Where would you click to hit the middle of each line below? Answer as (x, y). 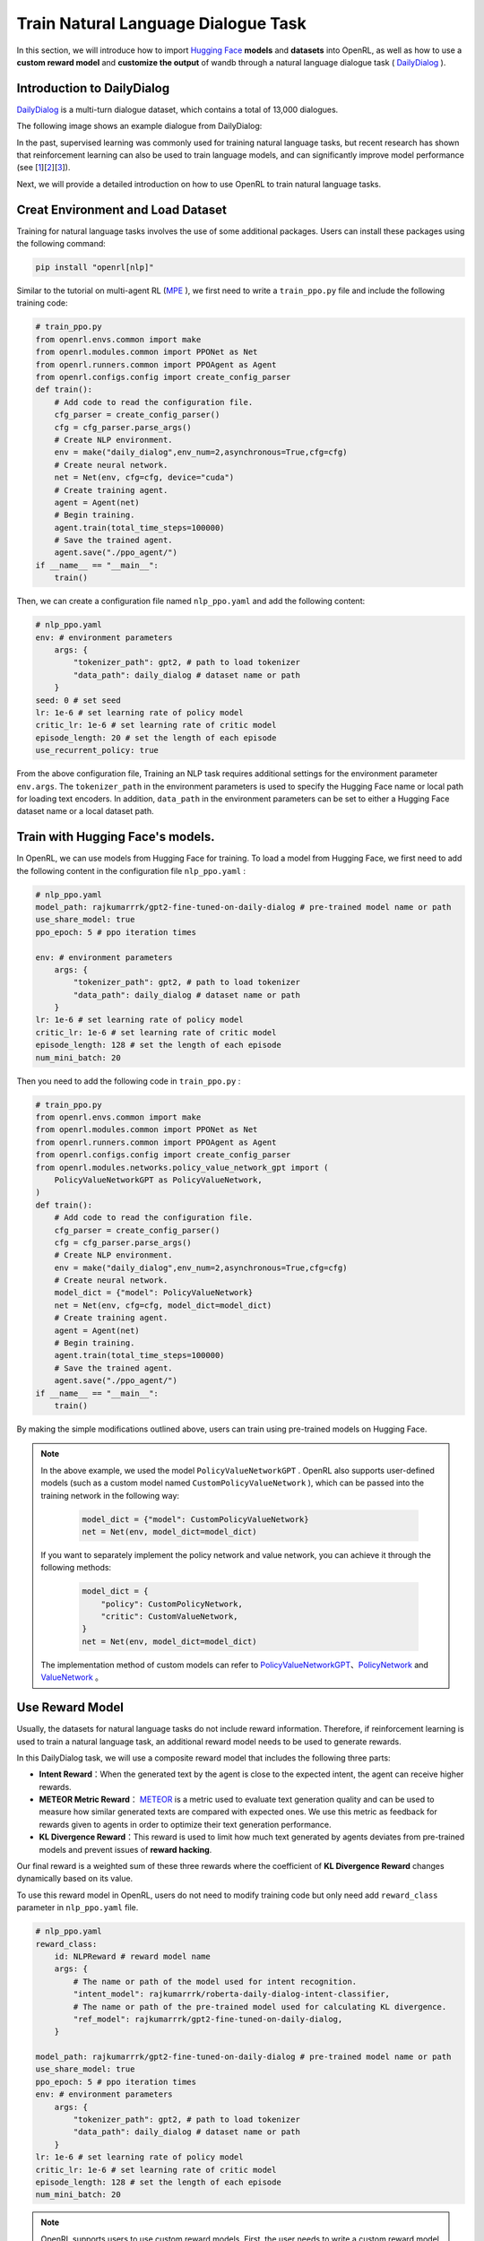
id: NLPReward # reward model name (132, 1956)
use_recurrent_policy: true (97, 750)
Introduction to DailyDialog (93, 88)
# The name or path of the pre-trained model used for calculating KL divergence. (260, 2007)
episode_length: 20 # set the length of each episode (156, 738)
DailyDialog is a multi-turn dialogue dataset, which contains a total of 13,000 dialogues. (177, 109)
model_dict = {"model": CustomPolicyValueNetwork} (195, 1519)
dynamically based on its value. (75, 1879)
